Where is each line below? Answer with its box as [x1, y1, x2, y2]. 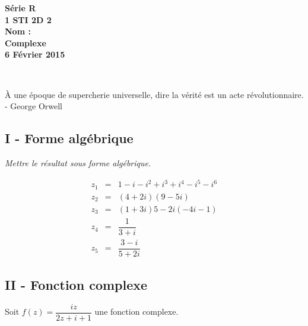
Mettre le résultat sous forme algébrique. [5, 156, 151, 169]
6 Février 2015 [5, 48, 65, 61]
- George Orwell [5, 100, 62, 112]
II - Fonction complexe [5, 276, 148, 294]
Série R [5, 2, 36, 14]
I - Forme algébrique [5, 129, 134, 147]
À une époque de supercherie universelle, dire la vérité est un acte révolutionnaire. [5, 88, 304, 100]
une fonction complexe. [94, 305, 179, 318]
